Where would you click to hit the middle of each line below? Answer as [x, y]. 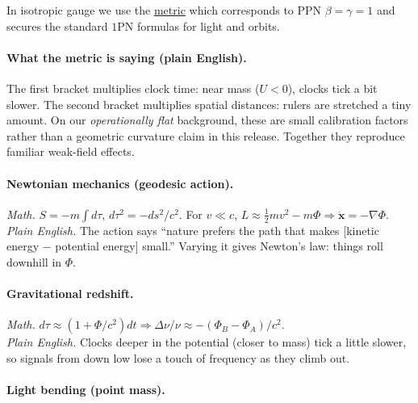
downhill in [34, 261]
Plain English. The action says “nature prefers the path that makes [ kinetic [193, 230]
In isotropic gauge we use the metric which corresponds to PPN [164, 10]
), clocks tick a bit [332, 88]
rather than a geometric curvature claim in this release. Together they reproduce [206, 135]
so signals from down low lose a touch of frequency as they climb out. [178, 357]
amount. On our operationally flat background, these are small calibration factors [207, 120]
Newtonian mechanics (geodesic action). [120, 183]
